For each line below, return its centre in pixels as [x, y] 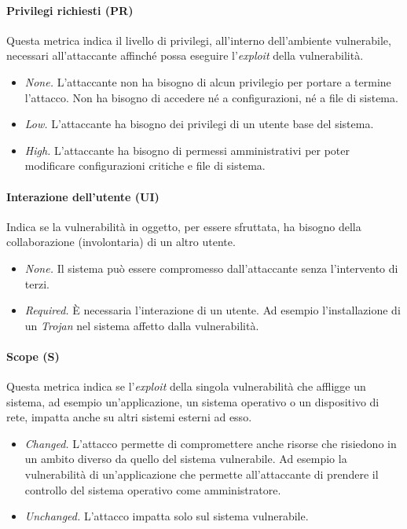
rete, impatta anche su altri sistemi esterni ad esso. [129, 417]
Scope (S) [33, 356]
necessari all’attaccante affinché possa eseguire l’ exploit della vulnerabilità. [185, 55]
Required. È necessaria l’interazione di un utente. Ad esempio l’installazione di [213, 310]
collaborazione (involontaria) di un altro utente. [121, 242]
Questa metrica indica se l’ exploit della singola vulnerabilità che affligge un [186, 386]
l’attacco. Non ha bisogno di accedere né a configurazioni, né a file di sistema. [211, 97]
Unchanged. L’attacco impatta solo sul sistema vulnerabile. [167, 516]
